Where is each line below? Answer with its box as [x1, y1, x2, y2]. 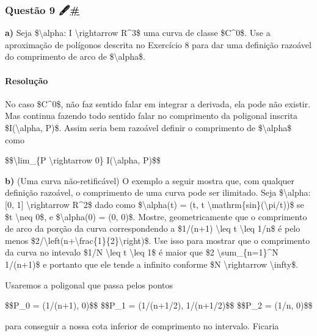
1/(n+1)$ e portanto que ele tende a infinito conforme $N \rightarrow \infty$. [5, 257, 299, 270]
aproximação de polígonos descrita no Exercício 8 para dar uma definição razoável [5, 38, 312, 51]
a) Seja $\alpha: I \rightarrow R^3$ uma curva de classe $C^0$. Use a [5, 26, 271, 39]
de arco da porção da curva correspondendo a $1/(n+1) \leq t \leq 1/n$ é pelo [5, 222, 301, 235]
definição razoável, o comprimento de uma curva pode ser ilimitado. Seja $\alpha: [5, 186, 311, 199]
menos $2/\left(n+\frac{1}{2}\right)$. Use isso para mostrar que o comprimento [5, 234, 310, 246]
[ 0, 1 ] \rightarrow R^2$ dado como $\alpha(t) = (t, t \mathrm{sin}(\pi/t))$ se [5, 198, 304, 210]
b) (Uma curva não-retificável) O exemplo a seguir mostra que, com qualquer [5, 174, 295, 187]
